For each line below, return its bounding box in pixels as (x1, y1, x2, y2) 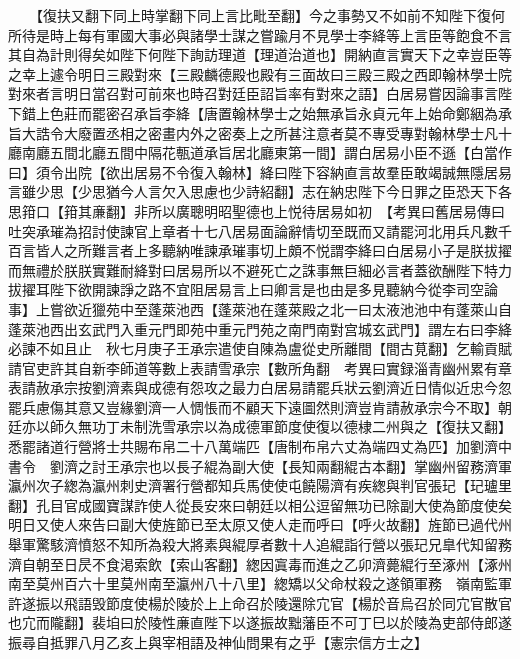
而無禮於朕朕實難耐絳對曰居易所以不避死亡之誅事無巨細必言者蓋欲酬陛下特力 (8, 259, 512, 280)
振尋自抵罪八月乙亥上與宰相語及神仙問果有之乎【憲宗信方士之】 (8, 632, 428, 652)
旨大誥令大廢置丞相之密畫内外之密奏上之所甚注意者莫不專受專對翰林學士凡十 (8, 122, 512, 143)
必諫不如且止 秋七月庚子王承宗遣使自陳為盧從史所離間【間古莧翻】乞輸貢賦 (8, 338, 512, 359)
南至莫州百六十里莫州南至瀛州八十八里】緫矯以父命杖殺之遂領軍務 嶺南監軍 (8, 573, 512, 594)
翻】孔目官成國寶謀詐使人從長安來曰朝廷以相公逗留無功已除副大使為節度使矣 (8, 494, 512, 515)
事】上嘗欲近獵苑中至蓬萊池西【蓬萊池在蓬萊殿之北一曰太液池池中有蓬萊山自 (8, 298, 512, 319)
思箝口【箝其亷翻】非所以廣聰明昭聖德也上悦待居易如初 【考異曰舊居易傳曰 (8, 200, 505, 221)
